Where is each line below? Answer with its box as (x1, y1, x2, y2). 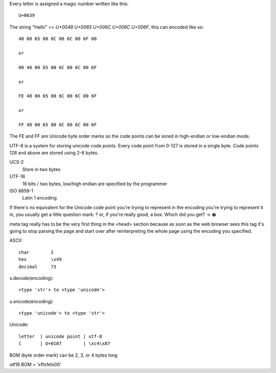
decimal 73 (18, 264, 57, 270)
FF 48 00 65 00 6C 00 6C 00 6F (18, 122, 97, 127)
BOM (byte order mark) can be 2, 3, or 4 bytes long (9, 352, 118, 358)
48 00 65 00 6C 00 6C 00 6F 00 (18, 36, 97, 42)
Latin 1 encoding (22, 195, 57, 201)
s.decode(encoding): (9, 275, 54, 281)
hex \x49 (18, 256, 62, 262)
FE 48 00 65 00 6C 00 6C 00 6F (18, 93, 97, 99)
